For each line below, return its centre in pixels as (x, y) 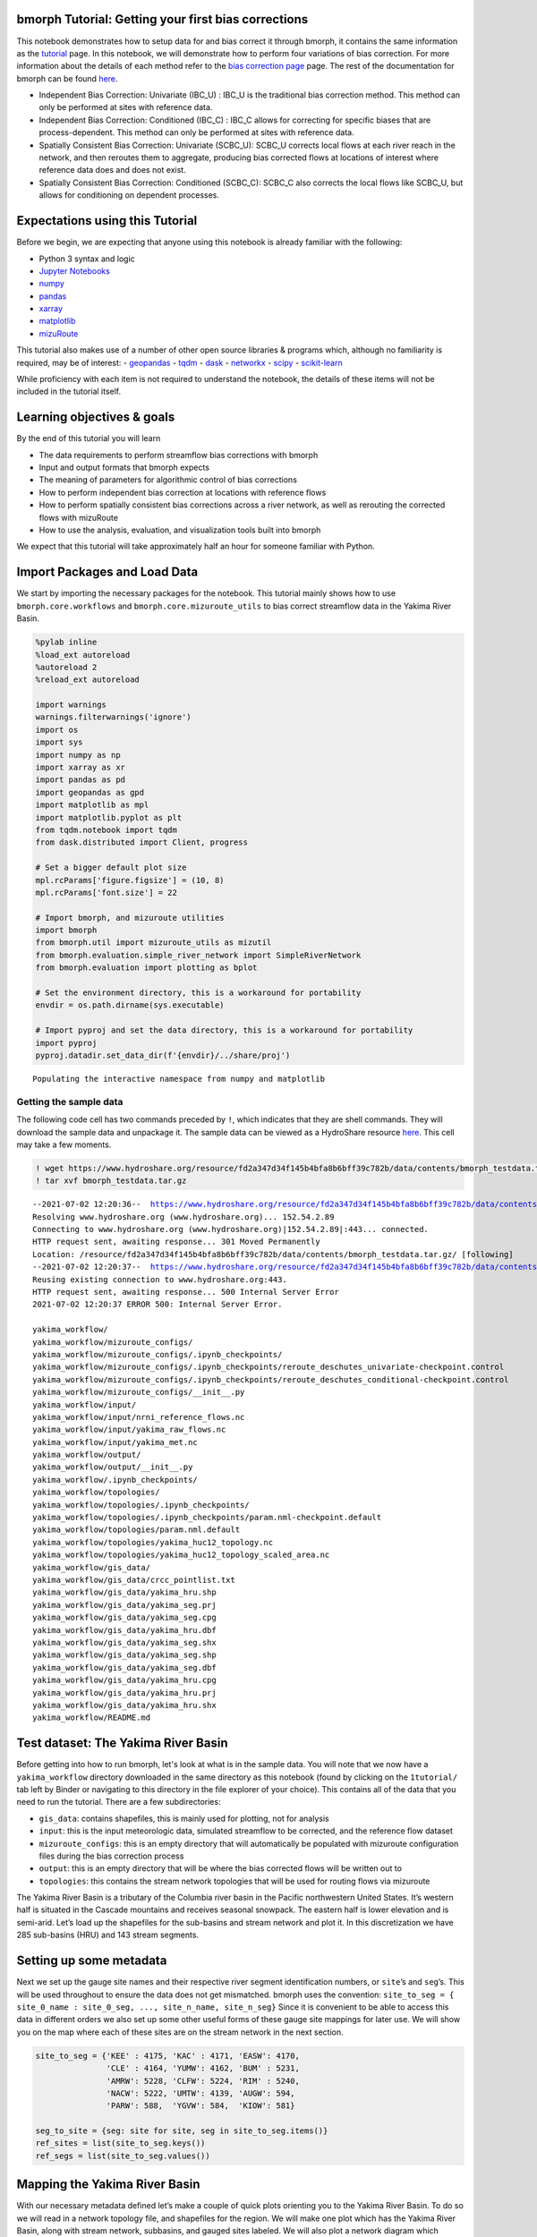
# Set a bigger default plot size (111, 868)
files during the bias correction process (111, 1856)
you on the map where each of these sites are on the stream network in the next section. (180, 2032)
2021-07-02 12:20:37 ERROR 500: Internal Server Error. (158, 1305)
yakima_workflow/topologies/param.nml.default (136, 1530)
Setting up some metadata (92, 1961)
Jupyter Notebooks (75, 271)
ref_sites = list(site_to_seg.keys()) (120, 2143)
